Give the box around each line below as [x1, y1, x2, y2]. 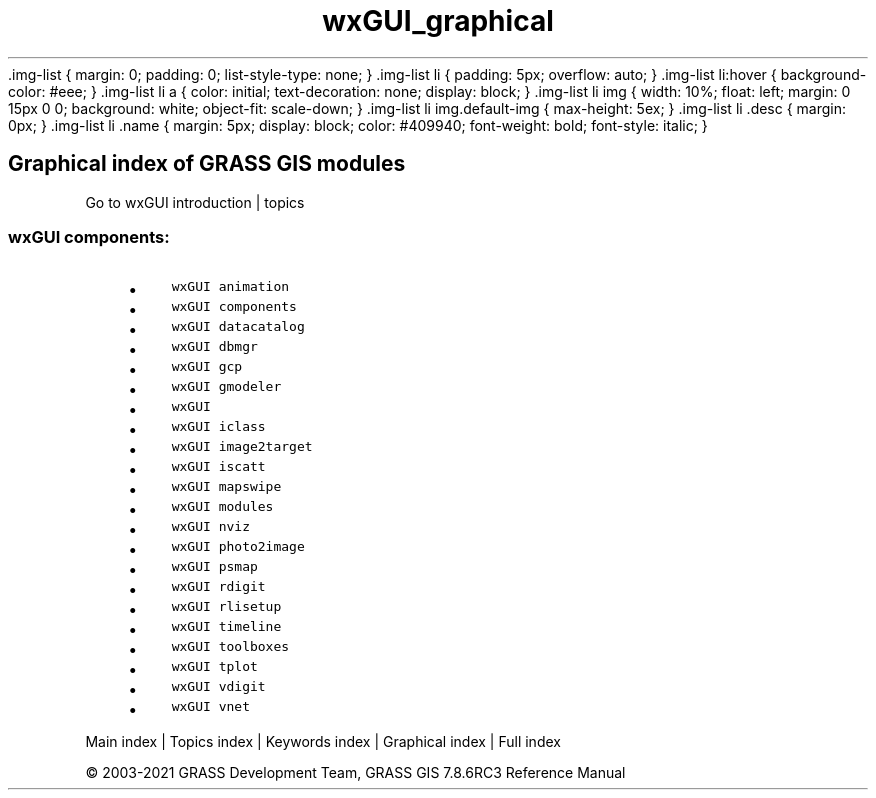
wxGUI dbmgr [171, 339, 258, 355]
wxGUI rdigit [171, 579, 266, 595]
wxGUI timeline [171, 619, 282, 635]
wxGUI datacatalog [171, 319, 305, 335]
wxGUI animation [171, 279, 290, 295]
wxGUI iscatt [171, 459, 266, 475]
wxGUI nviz [171, 519, 250, 535]
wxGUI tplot [171, 659, 258, 675]
